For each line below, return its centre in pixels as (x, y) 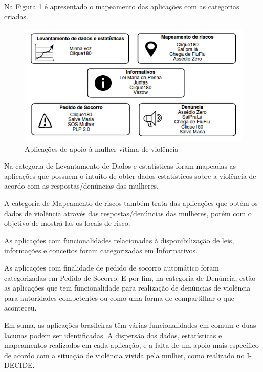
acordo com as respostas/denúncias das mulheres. (82, 186)
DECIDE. (19, 365)
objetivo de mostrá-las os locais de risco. (67, 223)
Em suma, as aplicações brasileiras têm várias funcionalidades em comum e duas (130, 325)
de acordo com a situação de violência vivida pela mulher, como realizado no (124, 355)
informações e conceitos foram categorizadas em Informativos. (101, 250)
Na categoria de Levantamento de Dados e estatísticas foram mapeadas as (120, 166)
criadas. (16, 16)
